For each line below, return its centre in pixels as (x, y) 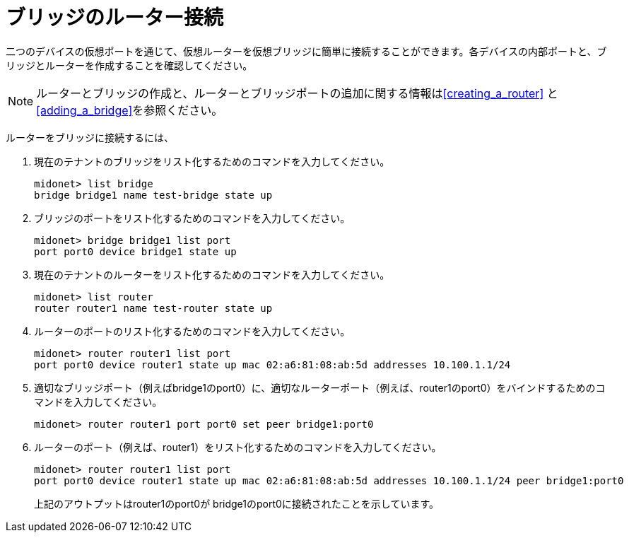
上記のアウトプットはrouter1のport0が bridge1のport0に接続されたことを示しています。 (237, 503)
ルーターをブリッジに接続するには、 (90, 137)
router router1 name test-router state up (153, 308)
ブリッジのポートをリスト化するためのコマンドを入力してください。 (192, 218)
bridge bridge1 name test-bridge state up (153, 195)
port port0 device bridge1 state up (135, 251)
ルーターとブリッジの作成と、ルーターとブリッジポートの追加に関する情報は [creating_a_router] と (297, 93)
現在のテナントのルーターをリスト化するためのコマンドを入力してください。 (212, 274)
